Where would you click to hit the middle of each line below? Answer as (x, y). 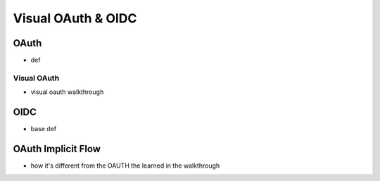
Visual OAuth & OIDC (75, 18)
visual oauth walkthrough (67, 92)
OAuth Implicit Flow (57, 148)
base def (43, 129)
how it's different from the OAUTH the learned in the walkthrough (125, 166)
